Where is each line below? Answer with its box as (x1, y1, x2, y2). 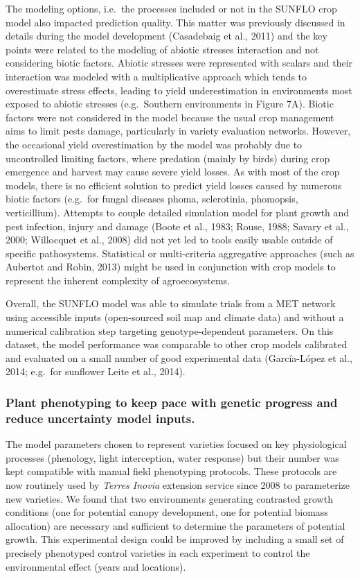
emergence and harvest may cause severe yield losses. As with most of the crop (6, 164, 340, 179)
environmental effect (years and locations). (6, 559, 186, 573)
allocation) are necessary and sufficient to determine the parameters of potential (6, 518, 345, 533)
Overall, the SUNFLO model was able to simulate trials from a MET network (6, 296, 336, 311)
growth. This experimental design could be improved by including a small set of (6, 532, 344, 546)
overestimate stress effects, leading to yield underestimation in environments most (6, 83, 352, 97)
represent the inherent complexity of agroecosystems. (6, 273, 230, 287)
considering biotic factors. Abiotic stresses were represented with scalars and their (6, 55, 353, 70)
